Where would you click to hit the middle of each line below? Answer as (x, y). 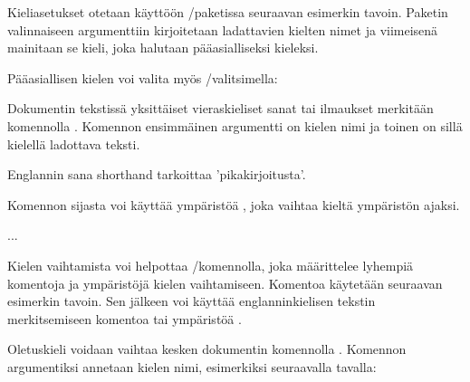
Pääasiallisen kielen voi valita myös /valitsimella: (143, 77)
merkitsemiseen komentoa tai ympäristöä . (125, 318)
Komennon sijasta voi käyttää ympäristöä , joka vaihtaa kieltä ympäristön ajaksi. (234, 204)
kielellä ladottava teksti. (74, 143)
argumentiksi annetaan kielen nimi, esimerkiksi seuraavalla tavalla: (192, 366)
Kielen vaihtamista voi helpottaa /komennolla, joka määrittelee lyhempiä (211, 265)
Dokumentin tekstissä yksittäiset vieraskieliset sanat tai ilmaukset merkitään (221, 108)
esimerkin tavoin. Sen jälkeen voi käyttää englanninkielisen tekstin (192, 301)
